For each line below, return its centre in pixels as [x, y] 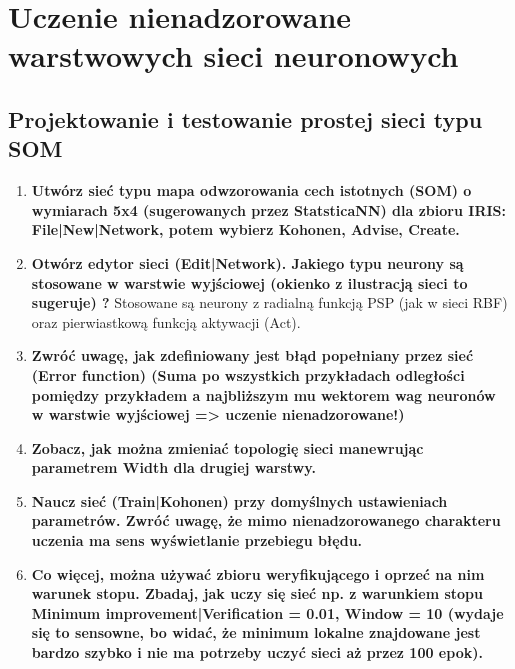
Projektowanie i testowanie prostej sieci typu [245, 118]
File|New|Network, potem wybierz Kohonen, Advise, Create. [245, 229]
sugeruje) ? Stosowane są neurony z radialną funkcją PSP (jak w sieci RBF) [269, 302]
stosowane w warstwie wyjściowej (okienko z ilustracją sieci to [249, 282]
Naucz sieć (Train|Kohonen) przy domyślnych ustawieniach [239, 500]
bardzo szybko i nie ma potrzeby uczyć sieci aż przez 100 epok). [257, 652]
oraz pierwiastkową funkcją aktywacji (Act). [166, 321]
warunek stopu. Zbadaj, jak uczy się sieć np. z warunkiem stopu [257, 593]
